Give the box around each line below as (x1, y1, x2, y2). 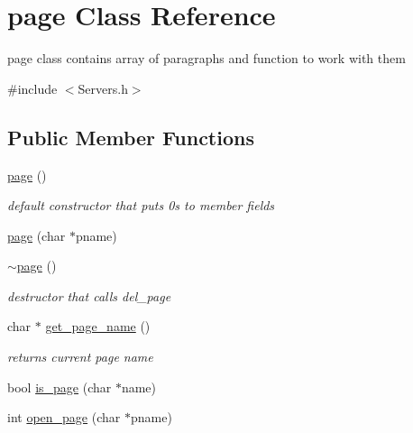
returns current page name (7, 347, 153, 366)
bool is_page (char (7, 377, 112, 396)
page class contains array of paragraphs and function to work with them (7, 49, 406, 68)
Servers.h (78, 78, 128, 97)
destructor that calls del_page (7, 286, 171, 305)
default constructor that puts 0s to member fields (7, 196, 275, 215)
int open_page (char (7, 408, 121, 427)
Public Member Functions (7, 123, 254, 151)
